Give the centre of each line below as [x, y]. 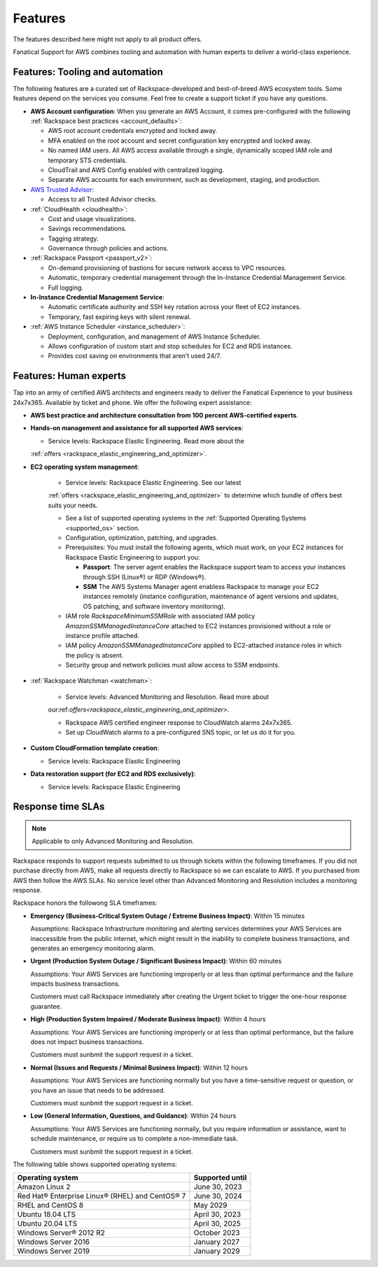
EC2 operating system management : [85, 467]
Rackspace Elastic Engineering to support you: [133, 557]
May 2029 [210, 1205]
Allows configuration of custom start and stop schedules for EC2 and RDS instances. [170, 346]
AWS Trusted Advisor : [62, 190]
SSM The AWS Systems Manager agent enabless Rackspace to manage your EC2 [201, 586]
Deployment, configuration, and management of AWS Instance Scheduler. [154, 337]
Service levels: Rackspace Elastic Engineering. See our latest [153, 483]
